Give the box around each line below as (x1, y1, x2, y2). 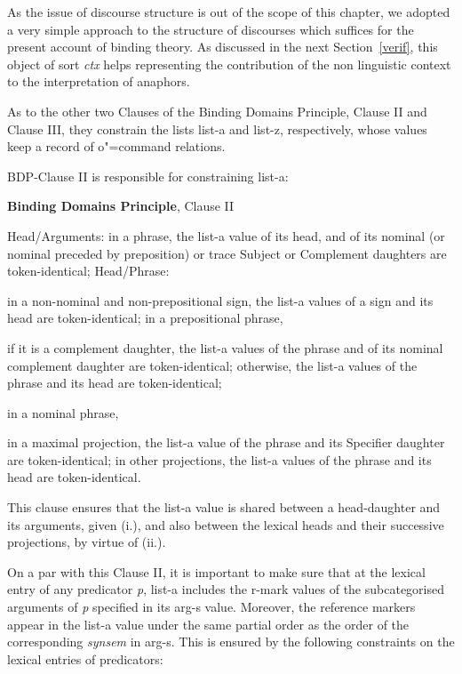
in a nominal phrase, (7, 403, 119, 421)
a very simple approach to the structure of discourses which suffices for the (7, 20, 414, 38)
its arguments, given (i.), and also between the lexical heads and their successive (7, 515, 444, 534)
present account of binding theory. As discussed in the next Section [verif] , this (7, 37, 438, 56)
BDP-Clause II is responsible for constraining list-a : (7, 166, 289, 185)
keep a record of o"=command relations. (7, 137, 226, 156)
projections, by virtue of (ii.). (7, 533, 166, 551)
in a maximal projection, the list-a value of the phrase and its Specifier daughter (7, 433, 445, 452)
